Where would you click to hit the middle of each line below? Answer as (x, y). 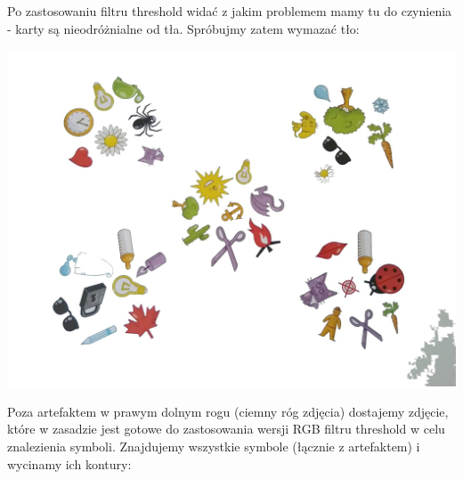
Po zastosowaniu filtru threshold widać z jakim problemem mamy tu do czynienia (230, 11)
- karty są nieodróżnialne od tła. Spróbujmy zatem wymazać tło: (183, 28)
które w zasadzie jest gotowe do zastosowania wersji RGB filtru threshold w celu (226, 429)
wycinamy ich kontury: (69, 463)
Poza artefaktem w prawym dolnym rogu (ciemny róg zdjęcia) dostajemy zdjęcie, (228, 411)
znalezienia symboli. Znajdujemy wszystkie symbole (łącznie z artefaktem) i (214, 446)
